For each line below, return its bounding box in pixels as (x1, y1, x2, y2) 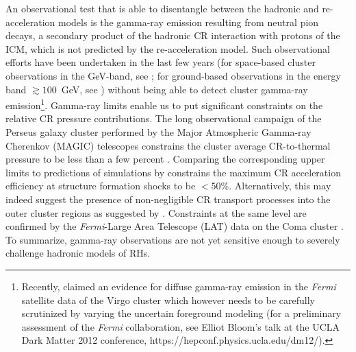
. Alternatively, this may (229, 178, 331, 193)
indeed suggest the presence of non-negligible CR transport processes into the (5, 191, 331, 206)
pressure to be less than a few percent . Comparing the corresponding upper (5, 152, 325, 166)
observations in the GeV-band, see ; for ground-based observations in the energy (5, 68, 341, 82)
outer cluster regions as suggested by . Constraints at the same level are (5, 205, 307, 220)
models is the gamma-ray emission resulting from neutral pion (58, 14, 319, 29)
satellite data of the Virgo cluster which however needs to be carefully (21, 292, 315, 307)
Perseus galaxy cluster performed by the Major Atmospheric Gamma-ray (5, 125, 311, 139)
